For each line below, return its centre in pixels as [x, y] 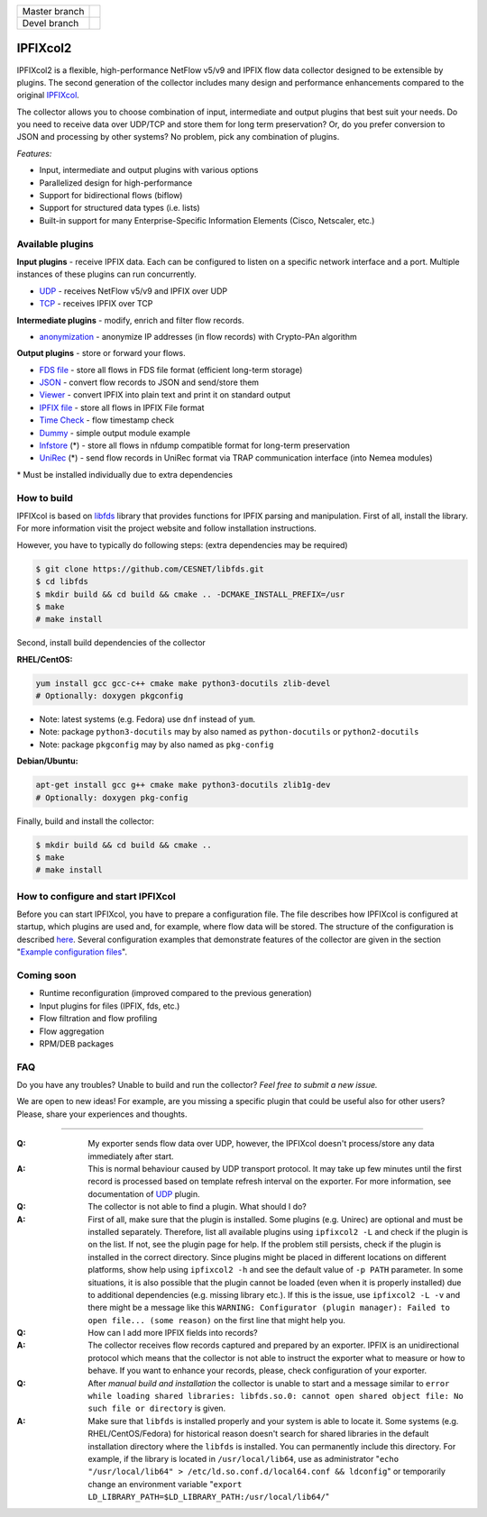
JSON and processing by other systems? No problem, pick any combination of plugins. [178, 137]
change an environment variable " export [165, 1484]
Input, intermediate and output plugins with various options [149, 170]
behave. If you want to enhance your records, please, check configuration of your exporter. [257, 1371]
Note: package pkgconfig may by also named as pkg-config [156, 745]
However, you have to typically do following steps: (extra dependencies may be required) [182, 544]
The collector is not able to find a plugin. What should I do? [197, 1207]
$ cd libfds [62, 582]
